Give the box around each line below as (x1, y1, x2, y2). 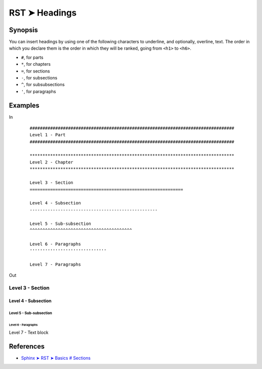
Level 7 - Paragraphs (30, 261, 81, 267)
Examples (9, 101, 40, 110)
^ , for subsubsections (21, 82, 65, 88)
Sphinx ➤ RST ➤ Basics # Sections (21, 355, 91, 361)
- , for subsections (21, 75, 58, 81)
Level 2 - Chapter (30, 160, 74, 165)
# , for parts (21, 54, 44, 60)
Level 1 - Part (30, 132, 66, 138)
